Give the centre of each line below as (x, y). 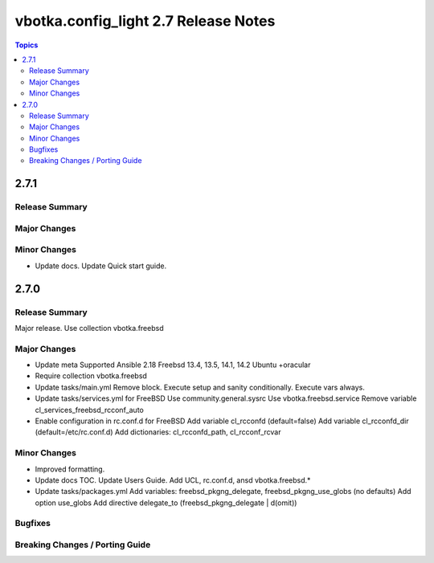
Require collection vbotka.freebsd (91, 376)
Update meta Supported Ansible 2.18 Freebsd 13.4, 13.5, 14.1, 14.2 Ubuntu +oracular (173, 365)
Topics (27, 45)
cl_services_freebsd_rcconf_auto (89, 410)
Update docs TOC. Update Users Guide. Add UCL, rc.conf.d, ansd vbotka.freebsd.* (173, 480)
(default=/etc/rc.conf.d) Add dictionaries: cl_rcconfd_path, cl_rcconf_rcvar (158, 432)
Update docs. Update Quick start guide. (101, 266)
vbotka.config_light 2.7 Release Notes (145, 21)
